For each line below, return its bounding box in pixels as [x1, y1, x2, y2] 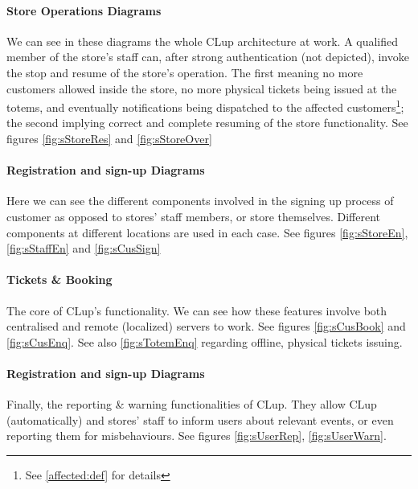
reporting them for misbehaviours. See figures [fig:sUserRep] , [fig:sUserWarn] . [6, 427, 387, 444]
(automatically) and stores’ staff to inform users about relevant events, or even [6, 411, 394, 428]
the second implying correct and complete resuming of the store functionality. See [6, 114, 408, 131]
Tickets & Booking [6, 271, 113, 288]
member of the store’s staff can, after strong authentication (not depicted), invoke [6, 48, 409, 65]
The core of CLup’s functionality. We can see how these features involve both [6, 302, 387, 318]
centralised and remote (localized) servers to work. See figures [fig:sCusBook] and [6, 318, 406, 335]
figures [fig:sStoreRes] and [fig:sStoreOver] [6, 130, 212, 147]
